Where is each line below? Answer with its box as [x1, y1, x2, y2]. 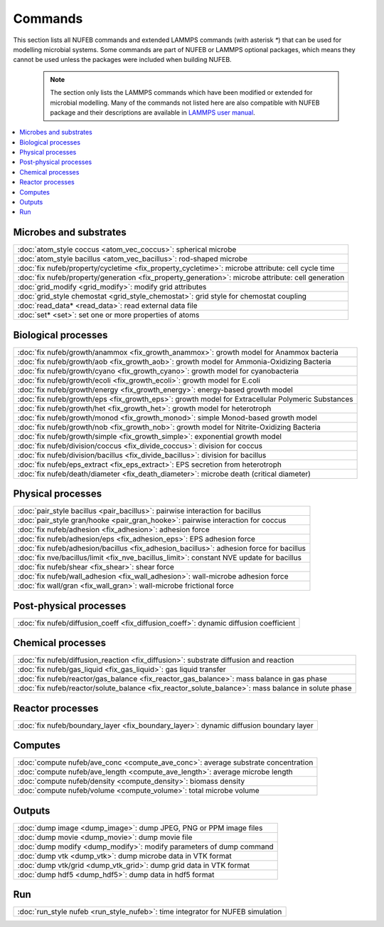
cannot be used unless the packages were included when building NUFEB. [13, 56, 232, 64]
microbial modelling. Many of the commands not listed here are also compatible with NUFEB [50, 98, 320, 107]
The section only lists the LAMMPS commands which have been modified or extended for [50, 88, 313, 97]
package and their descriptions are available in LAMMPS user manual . [50, 108, 255, 117]
